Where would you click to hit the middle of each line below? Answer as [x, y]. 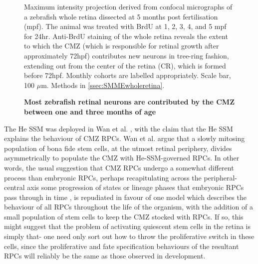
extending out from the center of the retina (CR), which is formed [125, 65]
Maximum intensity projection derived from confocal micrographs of [128, 6]
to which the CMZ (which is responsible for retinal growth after [122, 46]
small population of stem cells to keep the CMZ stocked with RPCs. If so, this [124, 216]
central [14, 187]
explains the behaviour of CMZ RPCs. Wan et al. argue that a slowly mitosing [125, 138]
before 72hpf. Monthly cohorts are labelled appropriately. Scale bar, [128, 75]
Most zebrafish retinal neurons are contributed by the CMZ [129, 102]
